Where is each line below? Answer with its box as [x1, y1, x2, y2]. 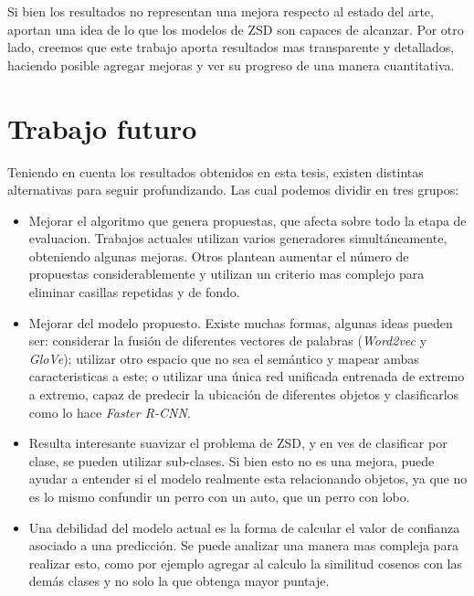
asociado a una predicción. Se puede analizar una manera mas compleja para [28, 536, 458, 555]
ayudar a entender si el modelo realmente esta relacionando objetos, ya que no [28, 469, 468, 488]
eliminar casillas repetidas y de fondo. [28, 282, 240, 302]
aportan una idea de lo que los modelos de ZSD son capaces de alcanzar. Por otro [7, 19, 464, 38]
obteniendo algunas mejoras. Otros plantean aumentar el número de [28, 246, 409, 265]
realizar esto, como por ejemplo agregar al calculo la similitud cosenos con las [28, 553, 462, 572]
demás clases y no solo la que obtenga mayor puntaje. [28, 571, 330, 591]
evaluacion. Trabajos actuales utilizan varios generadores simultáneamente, [28, 229, 448, 248]
